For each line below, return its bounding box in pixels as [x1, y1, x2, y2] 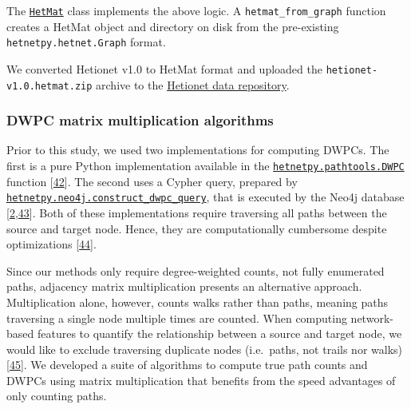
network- [350, 309, 393, 326]
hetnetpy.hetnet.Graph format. [6, 34, 166, 50]
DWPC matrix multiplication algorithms [6, 110, 274, 130]
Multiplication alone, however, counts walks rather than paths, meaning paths [6, 293, 389, 310]
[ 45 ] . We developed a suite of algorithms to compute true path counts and [6, 356, 368, 373]
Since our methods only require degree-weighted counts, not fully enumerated [6, 262, 385, 279]
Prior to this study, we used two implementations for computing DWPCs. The [6, 141, 389, 158]
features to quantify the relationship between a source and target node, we [37, 325, 402, 342]
